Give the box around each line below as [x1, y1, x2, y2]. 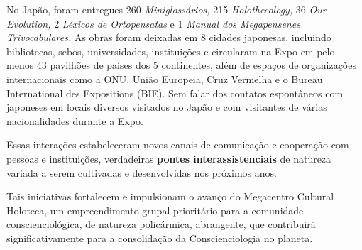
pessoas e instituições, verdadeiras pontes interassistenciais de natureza [6, 151, 331, 165]
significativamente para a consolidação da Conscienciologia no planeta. [6, 230, 313, 245]
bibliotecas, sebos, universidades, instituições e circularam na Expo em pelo [6, 43, 335, 58]
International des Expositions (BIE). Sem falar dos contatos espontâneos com [6, 85, 344, 100]
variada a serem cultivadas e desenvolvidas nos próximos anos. [6, 165, 277, 180]
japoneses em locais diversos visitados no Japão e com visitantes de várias [6, 99, 327, 114]
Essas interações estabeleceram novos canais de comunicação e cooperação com [6, 137, 349, 152]
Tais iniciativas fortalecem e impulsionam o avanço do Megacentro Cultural [6, 189, 334, 204]
